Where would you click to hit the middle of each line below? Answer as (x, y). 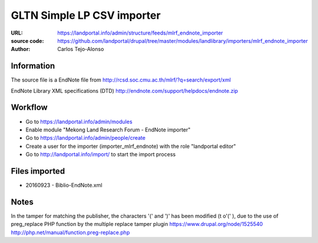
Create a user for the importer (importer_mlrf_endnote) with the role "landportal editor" (131, 146)
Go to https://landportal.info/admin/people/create (85, 138)
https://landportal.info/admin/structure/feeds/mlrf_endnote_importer (140, 33)
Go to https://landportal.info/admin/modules (79, 122)
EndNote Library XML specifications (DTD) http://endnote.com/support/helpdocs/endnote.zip (125, 90)
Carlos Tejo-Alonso (81, 49)
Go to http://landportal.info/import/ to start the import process (101, 154)
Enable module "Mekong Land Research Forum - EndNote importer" (108, 130)
